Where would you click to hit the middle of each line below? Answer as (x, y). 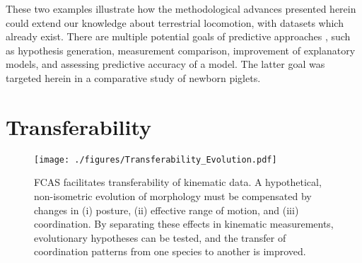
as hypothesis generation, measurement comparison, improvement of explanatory (181, 50)
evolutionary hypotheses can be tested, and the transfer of (160, 237)
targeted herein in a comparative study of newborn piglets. (133, 77)
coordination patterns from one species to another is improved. (170, 251)
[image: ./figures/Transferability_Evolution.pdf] (156, 159)
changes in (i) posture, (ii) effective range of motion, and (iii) (167, 210)
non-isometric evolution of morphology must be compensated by (173, 195)
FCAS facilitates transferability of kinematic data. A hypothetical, (178, 182)
